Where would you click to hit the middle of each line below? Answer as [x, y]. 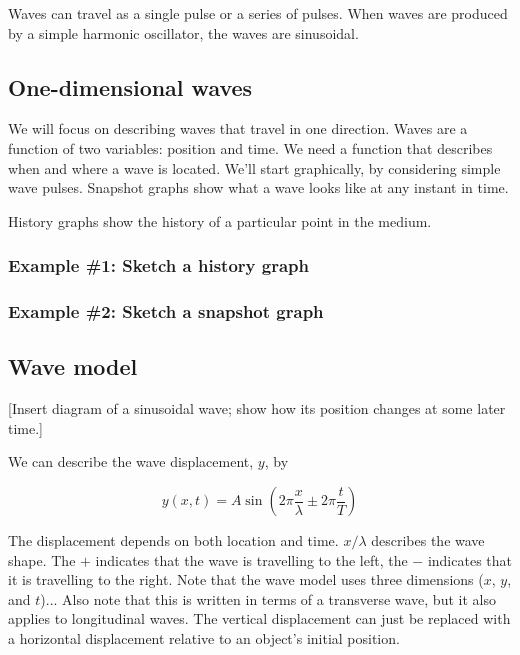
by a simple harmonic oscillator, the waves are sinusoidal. [183, 32]
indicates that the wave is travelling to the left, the [251, 559]
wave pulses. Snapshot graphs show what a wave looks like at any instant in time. [258, 187]
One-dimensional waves [130, 86]
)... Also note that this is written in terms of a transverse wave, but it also [268, 598]
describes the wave [428, 540]
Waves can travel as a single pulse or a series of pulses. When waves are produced [258, 13]
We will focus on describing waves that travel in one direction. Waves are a [238, 128]
